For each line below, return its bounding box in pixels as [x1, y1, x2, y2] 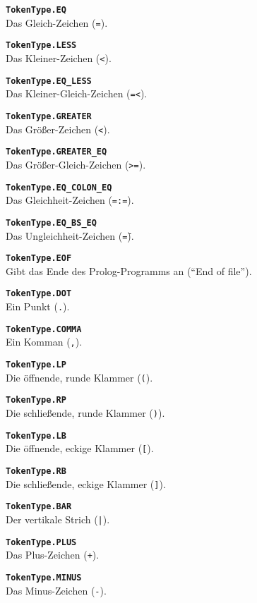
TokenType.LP [6, 360, 66, 370]
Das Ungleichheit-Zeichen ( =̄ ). [6, 228, 134, 243]
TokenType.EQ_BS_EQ [6, 217, 97, 228]
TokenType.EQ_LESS [6, 75, 92, 86]
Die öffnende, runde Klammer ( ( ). [6, 370, 153, 384]
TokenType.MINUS [6, 572, 82, 583]
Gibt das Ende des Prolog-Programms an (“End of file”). [6, 263, 252, 278]
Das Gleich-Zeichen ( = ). [6, 15, 108, 30]
